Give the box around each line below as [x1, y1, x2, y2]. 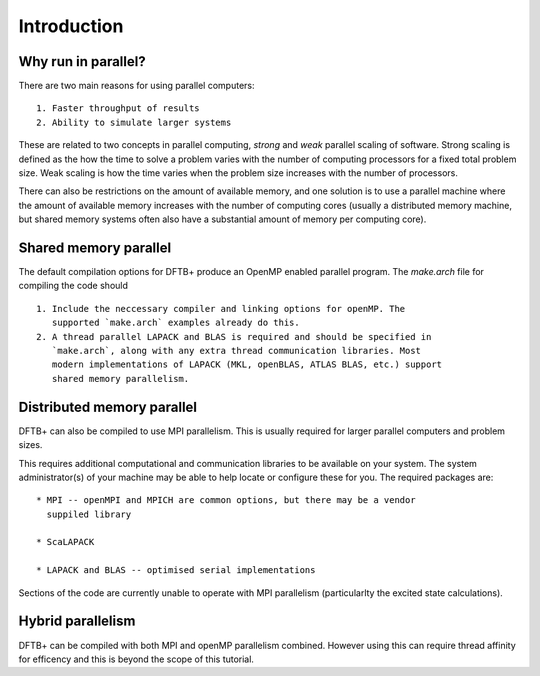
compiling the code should [18, 280, 129, 292]
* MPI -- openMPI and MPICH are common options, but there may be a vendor [36, 495, 416, 506]
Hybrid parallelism [18, 613, 136, 630]
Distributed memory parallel [18, 398, 198, 415]
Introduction [18, 15, 124, 37]
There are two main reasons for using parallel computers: [18, 80, 255, 92]
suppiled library [46, 508, 132, 520]
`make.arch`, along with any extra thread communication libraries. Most [51, 345, 422, 357]
